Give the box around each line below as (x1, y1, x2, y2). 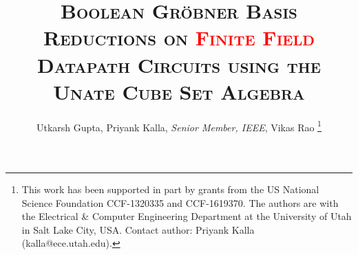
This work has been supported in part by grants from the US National (21, 181, 319, 196)
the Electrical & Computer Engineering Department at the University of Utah (21, 209, 352, 223)
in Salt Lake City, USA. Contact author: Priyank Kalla (21, 222, 255, 236)
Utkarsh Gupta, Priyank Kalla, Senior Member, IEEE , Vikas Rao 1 (36, 118, 322, 134)
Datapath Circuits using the (37, 50, 321, 78)
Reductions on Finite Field (43, 23, 315, 52)
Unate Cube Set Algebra (53, 77, 305, 105)
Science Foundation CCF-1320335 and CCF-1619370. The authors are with (21, 195, 339, 210)
